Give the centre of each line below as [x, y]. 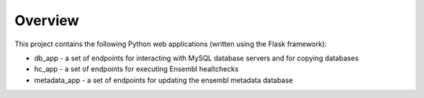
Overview [47, 20]
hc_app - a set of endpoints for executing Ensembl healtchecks [136, 69]
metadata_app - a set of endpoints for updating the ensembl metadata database [164, 80]
